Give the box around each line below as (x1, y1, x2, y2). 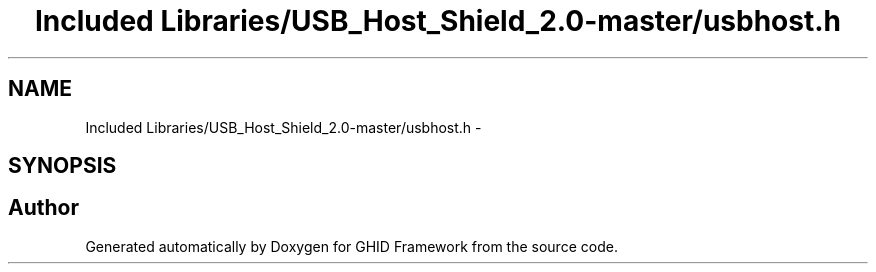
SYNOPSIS (8, 153, 117, 179)
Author (8, 195, 79, 221)
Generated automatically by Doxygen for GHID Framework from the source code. (85, 237, 618, 255)
